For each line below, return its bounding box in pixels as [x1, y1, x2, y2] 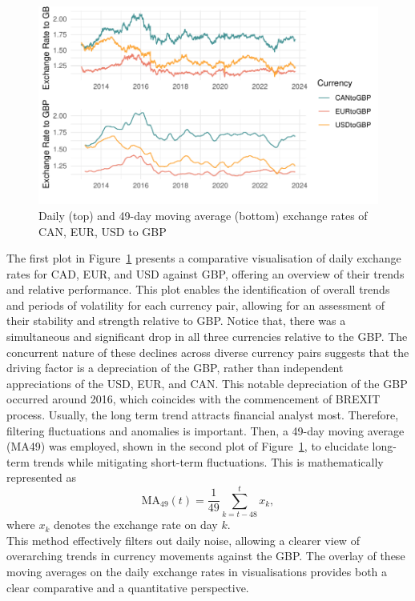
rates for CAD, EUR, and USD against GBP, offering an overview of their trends [6, 265, 405, 282]
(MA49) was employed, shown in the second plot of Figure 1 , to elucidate [6, 438, 369, 455]
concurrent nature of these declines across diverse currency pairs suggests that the [6, 343, 409, 360]
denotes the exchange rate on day [54, 516, 218, 533]
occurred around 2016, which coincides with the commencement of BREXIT [6, 391, 381, 407]
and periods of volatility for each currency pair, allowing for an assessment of [6, 296, 385, 313]
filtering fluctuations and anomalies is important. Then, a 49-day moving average [6, 422, 405, 439]
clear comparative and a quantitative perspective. [6, 579, 249, 595]
